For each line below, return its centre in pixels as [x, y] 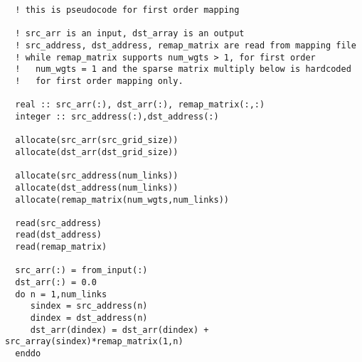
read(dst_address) [59, 235]
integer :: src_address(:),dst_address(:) [117, 116]
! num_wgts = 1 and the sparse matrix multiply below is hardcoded [183, 69]
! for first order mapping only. [99, 81]
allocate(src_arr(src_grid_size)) [97, 140]
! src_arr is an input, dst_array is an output [130, 34]
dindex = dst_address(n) [89, 318]
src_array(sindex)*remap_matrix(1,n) [94, 342]
